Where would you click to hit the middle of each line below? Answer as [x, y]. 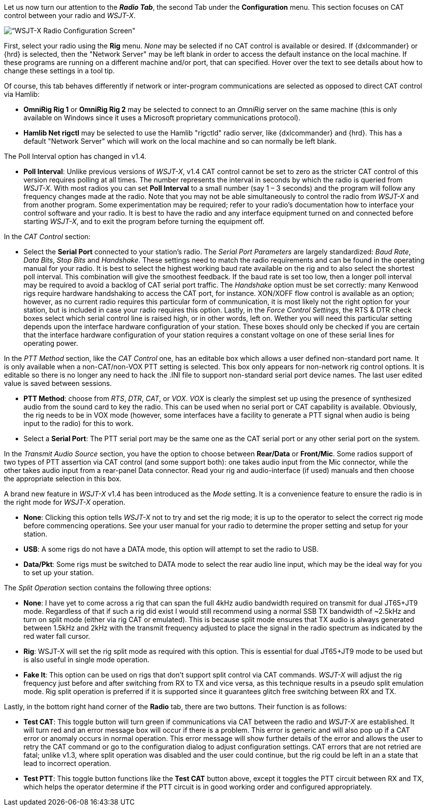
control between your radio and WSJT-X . [70, 15]
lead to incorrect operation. [68, 763]
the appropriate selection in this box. [63, 479]
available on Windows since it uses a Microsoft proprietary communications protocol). [162, 118]
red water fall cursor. [57, 636]
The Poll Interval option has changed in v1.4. [75, 156]
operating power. [51, 343]
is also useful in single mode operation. [87, 660]
